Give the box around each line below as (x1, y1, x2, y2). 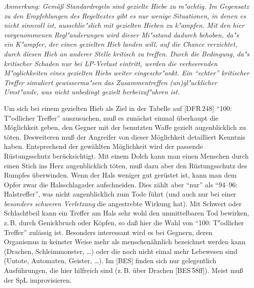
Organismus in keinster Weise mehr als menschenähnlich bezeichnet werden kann (4, 236, 246, 247)
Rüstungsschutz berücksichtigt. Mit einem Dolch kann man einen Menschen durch (4, 150, 249, 161)
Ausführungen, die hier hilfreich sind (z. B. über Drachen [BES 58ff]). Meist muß (4, 265, 243, 275)
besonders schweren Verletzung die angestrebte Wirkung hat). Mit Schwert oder (4, 198, 242, 208)
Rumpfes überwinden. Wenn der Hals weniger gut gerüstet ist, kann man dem (4, 170, 237, 180)
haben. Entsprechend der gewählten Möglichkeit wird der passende (4, 141, 203, 151)
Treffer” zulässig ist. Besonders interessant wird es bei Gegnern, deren (4, 227, 213, 237)
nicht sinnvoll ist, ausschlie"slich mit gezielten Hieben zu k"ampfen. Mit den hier (4, 20, 245, 30)
